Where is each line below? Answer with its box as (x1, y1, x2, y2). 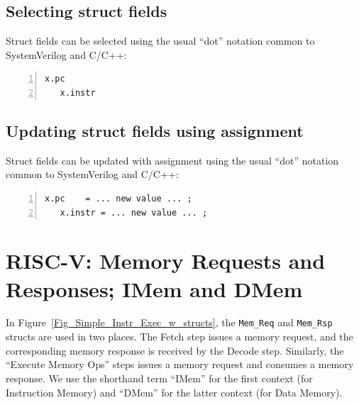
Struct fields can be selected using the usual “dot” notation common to (6, 33, 315, 48)
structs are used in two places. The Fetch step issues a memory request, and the (6, 329, 353, 344)
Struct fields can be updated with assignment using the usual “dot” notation (6, 152, 339, 167)
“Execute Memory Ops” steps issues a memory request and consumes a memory (6, 357, 354, 372)
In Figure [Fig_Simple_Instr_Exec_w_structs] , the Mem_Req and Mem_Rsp (6, 315, 333, 330)
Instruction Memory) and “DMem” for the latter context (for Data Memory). (6, 384, 343, 399)
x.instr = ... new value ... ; (60, 207, 208, 218)
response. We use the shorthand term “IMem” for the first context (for (6, 370, 313, 385)
